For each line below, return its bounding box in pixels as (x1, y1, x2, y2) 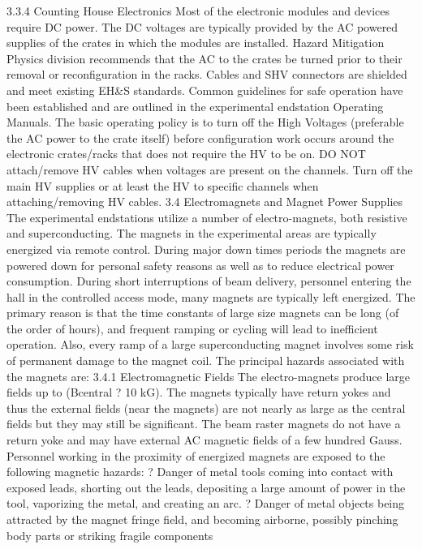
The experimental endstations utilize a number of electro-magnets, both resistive (6, 208, 407, 225)
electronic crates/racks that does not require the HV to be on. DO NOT (6, 145, 366, 162)
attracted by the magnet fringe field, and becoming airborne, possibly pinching (6, 511, 398, 527)
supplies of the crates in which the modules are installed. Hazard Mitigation (6, 34, 385, 51)
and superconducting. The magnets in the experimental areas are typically (6, 225, 377, 242)
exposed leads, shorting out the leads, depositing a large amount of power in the (6, 478, 406, 495)
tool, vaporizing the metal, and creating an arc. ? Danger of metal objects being (6, 495, 405, 512)
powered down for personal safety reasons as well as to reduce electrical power (6, 256, 394, 273)
